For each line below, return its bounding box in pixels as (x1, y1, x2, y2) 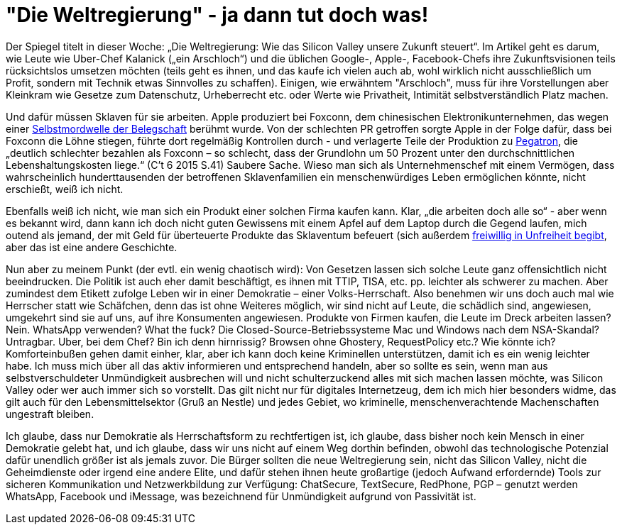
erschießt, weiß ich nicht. (6, 182, 124, 195)
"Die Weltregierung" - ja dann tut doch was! (6, 3, 429, 27)
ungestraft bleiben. (6, 407, 94, 420)
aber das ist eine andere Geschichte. (6, 241, 178, 253)
